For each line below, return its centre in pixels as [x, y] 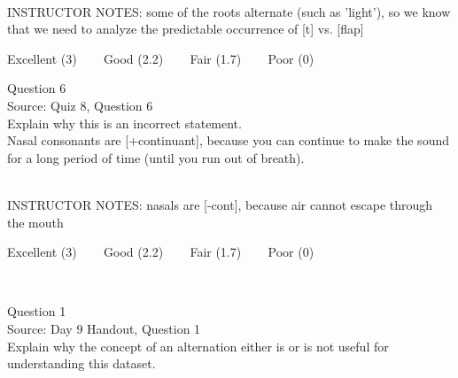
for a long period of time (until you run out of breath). [156, 157]
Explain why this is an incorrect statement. [124, 123]
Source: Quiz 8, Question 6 [80, 105]
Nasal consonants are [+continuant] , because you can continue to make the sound [228, 140]
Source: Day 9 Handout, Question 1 [104, 328]
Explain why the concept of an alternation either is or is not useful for [198, 346]
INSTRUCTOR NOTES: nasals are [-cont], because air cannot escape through [220, 204]
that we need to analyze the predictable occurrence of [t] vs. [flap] [186, 29]
